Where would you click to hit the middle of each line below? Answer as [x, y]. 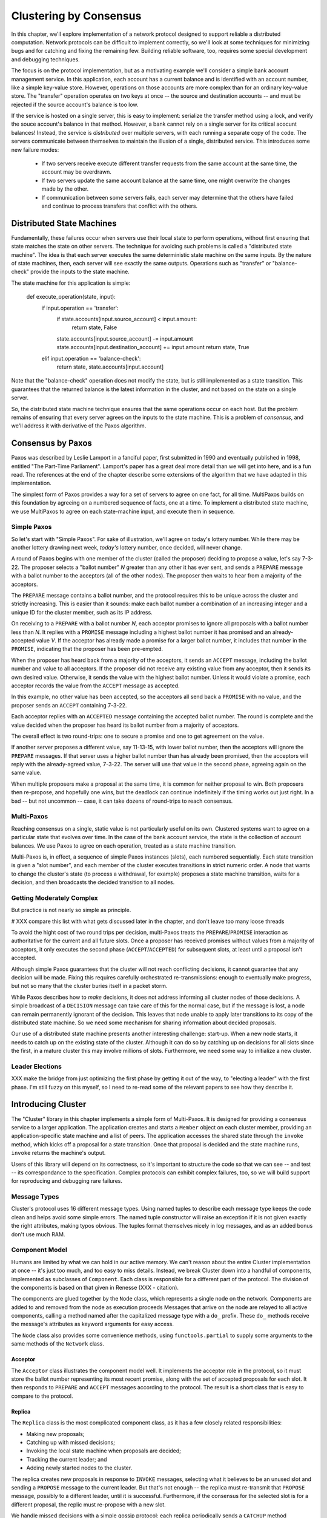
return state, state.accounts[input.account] [110, 367]
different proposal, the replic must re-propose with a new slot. [88, 1504]
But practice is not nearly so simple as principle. [71, 910]
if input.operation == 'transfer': [80, 308]
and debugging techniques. [45, 59]
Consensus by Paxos [51, 443]
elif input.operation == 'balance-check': [91, 358]
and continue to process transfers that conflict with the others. [120, 206]
